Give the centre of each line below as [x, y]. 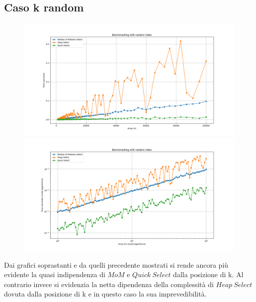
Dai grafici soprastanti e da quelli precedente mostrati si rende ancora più [116, 264]
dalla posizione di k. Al [208, 274]
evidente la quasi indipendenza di [55, 274]
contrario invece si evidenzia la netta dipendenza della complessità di [109, 284]
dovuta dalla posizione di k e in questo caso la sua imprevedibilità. [105, 294]
